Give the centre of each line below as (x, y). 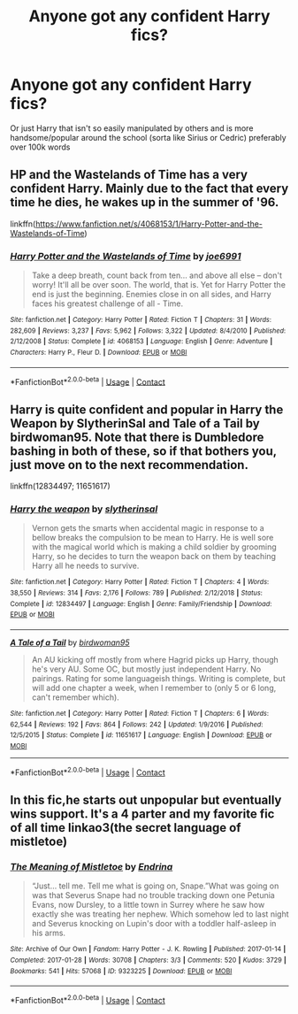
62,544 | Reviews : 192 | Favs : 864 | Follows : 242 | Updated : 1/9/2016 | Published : (137, 724)
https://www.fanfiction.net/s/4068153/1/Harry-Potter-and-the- (149, 224)
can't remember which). (76, 697)
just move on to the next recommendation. (129, 465)
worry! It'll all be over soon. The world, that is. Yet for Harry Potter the (159, 285)
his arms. (48, 933)
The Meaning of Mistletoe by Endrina (92, 867)
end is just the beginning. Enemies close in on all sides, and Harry (152, 295)
